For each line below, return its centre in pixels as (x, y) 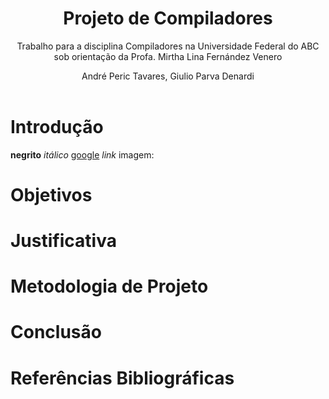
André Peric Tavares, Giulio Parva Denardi (168, 76)
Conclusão (56, 332)
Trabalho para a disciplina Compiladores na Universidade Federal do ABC (168, 46)
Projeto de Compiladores (168, 18)
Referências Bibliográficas (122, 378)
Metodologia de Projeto (109, 286)
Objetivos (51, 194)
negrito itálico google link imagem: (82, 154)
